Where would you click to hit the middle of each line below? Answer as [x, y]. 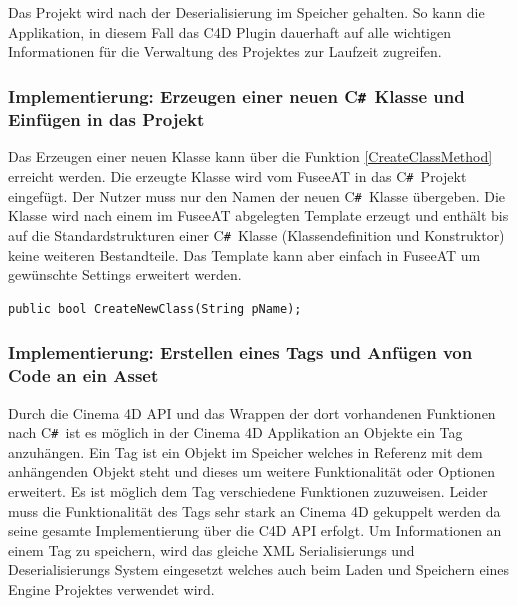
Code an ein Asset [83, 375]
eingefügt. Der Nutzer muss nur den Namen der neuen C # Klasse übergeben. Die [257, 195]
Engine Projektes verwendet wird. [111, 588]
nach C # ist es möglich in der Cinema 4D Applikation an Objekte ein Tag [235, 432]
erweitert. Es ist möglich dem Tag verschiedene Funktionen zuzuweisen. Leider [248, 491]
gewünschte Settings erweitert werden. [125, 274]
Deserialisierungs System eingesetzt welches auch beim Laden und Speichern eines [259, 569]
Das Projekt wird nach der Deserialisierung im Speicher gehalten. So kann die [246, 12]
